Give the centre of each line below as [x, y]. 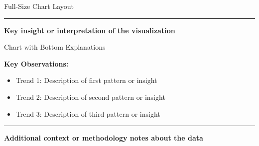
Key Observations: [36, 63]
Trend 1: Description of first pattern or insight [86, 80]
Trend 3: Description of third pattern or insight [88, 113]
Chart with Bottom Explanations [55, 47]
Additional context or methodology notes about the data [104, 138]
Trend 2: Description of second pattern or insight [90, 97]
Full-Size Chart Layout [39, 6]
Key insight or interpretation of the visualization [90, 30]
